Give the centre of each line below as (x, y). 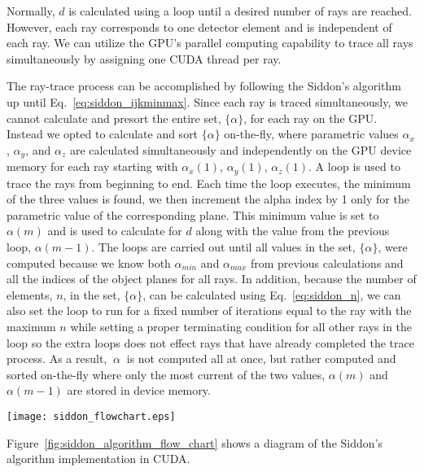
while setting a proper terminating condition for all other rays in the (241, 326)
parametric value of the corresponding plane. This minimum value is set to (193, 214)
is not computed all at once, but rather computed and (261, 358)
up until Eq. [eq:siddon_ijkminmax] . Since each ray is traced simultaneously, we (207, 101)
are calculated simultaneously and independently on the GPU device (240, 149)
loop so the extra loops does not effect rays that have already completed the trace (210, 342)
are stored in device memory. (139, 390)
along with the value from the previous (293, 231)
